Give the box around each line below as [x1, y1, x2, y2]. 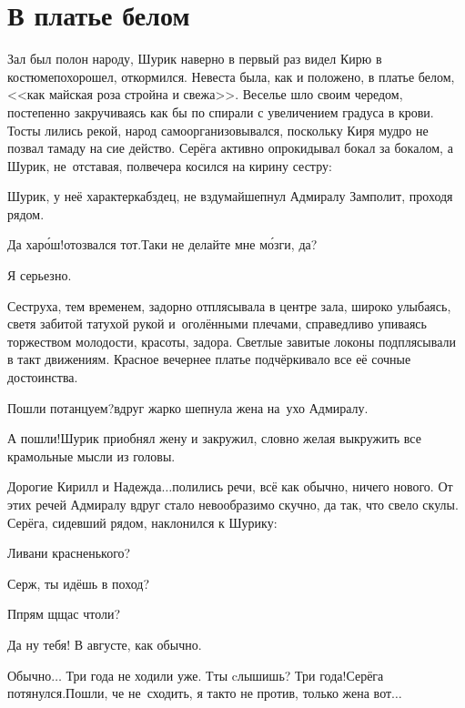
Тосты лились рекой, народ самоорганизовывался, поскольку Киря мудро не [7, 120, 429, 139]
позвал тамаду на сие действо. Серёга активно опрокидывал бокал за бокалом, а [7, 138, 453, 157]
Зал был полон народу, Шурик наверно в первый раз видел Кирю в [7, 49, 382, 68]
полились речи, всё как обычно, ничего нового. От [172, 477, 453, 496]
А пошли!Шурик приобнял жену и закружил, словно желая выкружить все [7, 429, 421, 448]
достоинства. [7, 368, 78, 387]
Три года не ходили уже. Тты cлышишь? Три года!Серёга [66, 665, 384, 684]
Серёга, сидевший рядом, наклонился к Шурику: [7, 512, 278, 531]
